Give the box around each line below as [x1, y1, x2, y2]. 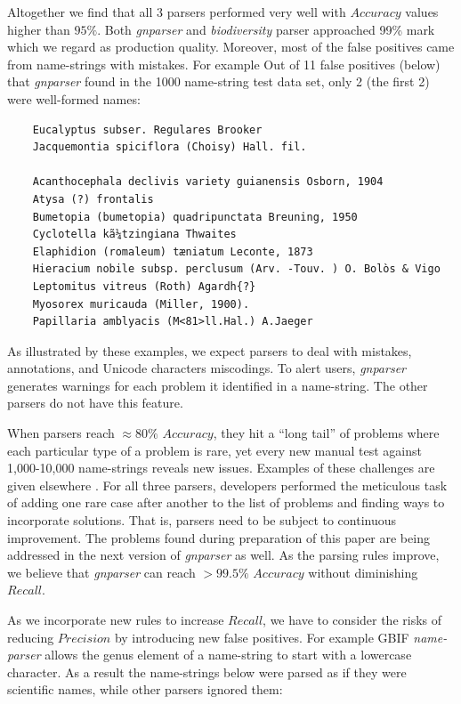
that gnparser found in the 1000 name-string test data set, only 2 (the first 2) [7, 72, 430, 91]
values [405, 3, 439, 20]
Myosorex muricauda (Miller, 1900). [32, 297, 250, 311]
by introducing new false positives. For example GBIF [114, 627, 409, 646]
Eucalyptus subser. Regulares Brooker [32, 123, 263, 136]
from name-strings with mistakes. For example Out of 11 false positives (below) [7, 54, 441, 73]
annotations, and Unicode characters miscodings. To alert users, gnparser [7, 359, 407, 377]
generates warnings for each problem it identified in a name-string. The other [7, 376, 428, 394]
